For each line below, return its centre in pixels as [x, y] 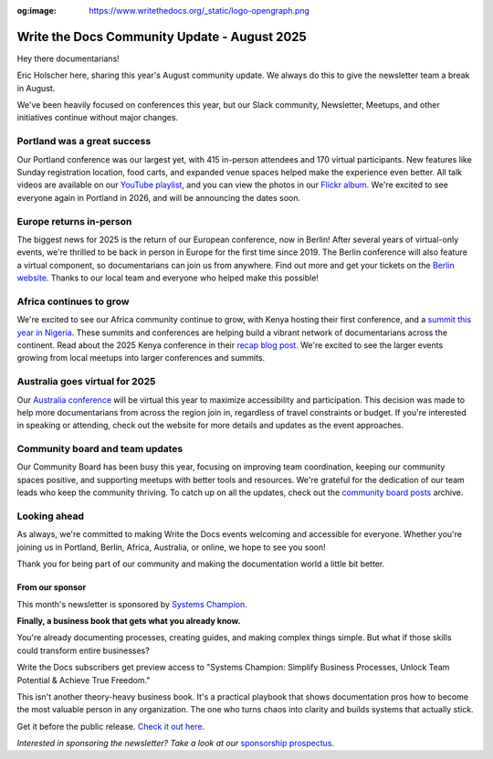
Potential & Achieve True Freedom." [84, 680]
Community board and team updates [100, 449]
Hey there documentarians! [68, 58]
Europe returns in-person [74, 221]
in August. [36, 88]
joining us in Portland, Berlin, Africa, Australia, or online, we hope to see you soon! [171, 547]
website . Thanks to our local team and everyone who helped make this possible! [168, 278]
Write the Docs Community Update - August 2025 [162, 37]
